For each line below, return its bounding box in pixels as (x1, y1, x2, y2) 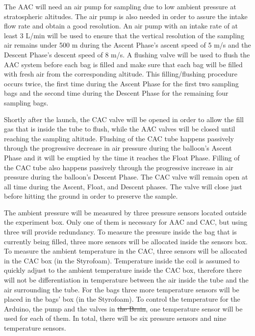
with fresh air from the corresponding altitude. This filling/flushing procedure (4, 69, 237, 79)
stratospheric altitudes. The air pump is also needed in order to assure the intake (4, 11, 248, 21)
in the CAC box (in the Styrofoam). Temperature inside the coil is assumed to (4, 255, 240, 265)
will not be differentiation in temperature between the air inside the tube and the (4, 275, 249, 285)
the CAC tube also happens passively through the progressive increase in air (4, 162, 233, 172)
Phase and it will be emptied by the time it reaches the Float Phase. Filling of (4, 152, 240, 162)
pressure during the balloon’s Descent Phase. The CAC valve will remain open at (4, 172, 248, 182)
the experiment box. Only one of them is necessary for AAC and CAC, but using (4, 217, 248, 227)
